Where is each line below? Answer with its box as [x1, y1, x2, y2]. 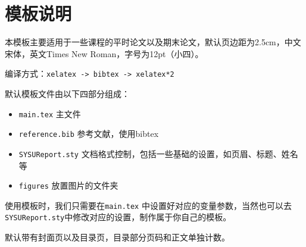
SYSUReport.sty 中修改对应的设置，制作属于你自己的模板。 [5, 211, 232, 223]
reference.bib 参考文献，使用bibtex [18, 127, 159, 140]
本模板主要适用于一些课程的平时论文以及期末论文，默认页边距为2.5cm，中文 [5, 36, 301, 48]
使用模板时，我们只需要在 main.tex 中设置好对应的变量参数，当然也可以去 [5, 199, 292, 211]
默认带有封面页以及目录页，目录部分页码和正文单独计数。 [5, 231, 230, 243]
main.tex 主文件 [18, 107, 81, 120]
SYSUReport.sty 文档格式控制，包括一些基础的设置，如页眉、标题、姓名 [18, 147, 298, 160]
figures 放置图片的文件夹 [18, 179, 118, 192]
